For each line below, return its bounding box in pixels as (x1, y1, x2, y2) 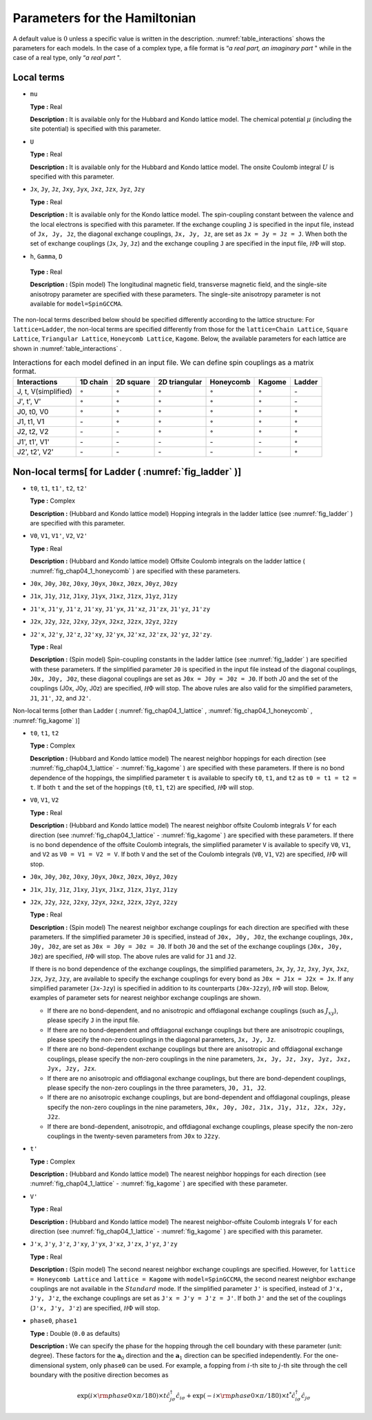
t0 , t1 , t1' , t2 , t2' (30, 483, 88, 492)
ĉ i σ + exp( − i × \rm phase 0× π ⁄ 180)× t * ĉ (176, 1390, 296, 1401)
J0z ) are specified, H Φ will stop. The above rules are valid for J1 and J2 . (30, 952, 237, 960)
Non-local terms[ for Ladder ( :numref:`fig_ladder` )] (12, 466, 242, 477)
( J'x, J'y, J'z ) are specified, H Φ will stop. (30, 1303, 161, 1312)
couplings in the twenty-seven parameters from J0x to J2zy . (47, 1132, 220, 1140)
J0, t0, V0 (17, 407, 49, 417)
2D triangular (158, 377, 203, 386)
